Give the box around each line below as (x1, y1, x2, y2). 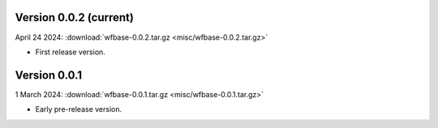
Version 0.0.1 (15, 68, 83, 82)
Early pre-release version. (35, 105, 122, 114)
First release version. (35, 47, 105, 57)
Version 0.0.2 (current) (15, 11, 134, 24)
